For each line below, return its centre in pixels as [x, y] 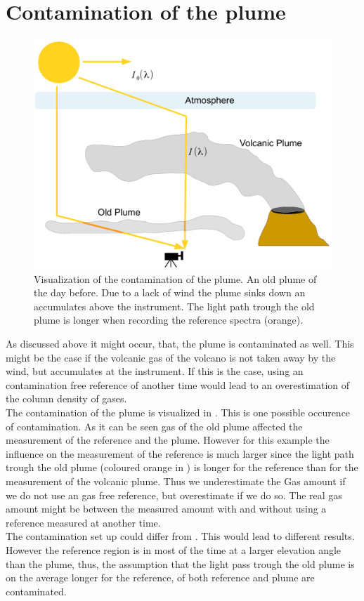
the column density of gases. [66, 398]
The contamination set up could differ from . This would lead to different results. [180, 536]
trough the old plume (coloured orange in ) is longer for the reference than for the [182, 467]
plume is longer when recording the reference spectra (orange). [169, 320]
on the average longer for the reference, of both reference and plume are [160, 577]
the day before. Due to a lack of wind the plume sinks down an [170, 292]
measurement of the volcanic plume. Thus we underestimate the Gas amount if [176, 481]
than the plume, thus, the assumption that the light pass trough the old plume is [180, 563]
